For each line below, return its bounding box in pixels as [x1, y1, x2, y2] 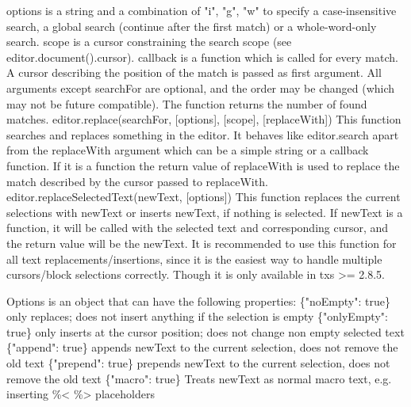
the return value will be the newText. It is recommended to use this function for [6, 234, 397, 251]
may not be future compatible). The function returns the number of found [6, 95, 367, 112]
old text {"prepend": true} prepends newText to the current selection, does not [6, 355, 390, 371]
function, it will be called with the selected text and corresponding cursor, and [6, 219, 389, 236]
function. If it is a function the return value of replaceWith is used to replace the [6, 157, 400, 173]
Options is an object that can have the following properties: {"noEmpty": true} [6, 292, 390, 309]
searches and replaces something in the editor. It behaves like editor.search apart [6, 126, 399, 143]
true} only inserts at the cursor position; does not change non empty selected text [6, 323, 405, 340]
